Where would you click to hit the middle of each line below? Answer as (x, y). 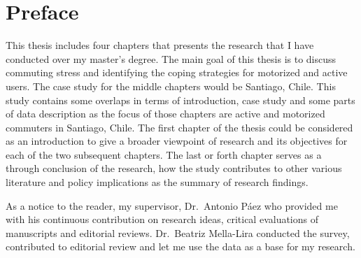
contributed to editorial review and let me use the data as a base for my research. (180, 246)
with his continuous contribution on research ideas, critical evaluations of (162, 219)
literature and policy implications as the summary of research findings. (157, 182)
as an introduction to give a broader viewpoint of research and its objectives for (177, 141)
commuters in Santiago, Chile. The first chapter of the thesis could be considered (179, 127)
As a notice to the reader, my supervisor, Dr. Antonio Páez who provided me (172, 205)
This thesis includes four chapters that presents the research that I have (160, 45)
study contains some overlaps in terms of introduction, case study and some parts (180, 100)
